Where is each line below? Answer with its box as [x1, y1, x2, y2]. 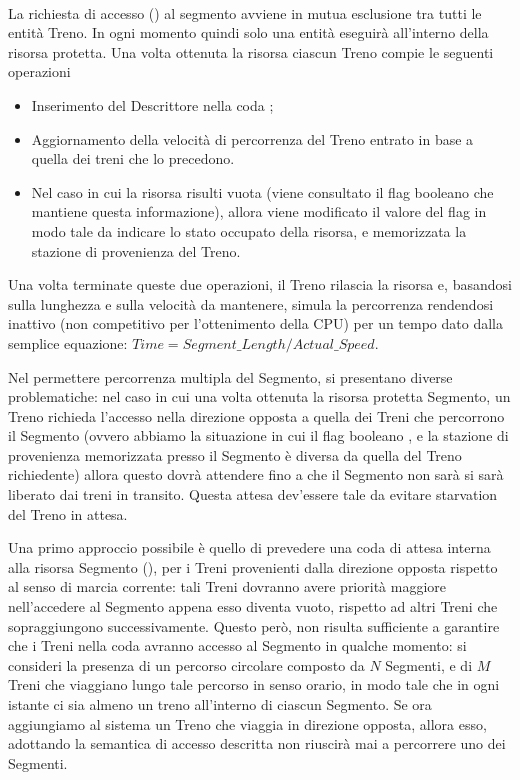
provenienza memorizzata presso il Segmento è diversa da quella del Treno [8, 444, 462, 465]
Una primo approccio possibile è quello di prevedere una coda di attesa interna [8, 537, 491, 558]
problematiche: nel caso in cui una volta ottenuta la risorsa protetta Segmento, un [8, 386, 511, 407]
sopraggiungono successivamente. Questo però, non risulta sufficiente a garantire [8, 615, 500, 636]
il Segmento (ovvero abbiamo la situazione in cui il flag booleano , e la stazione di [8, 425, 509, 446]
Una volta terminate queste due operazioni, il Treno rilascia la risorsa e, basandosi [8, 274, 512, 295]
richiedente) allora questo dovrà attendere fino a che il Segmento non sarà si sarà [8, 464, 504, 485]
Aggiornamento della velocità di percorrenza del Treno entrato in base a [31, 128, 474, 149]
